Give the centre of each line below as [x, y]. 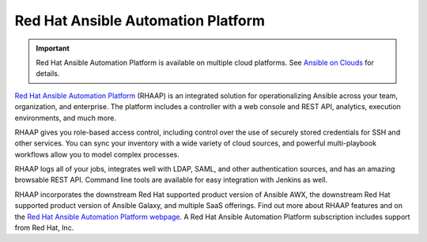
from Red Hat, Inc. [44, 228]
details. [48, 74]
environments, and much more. [65, 118]
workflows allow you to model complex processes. [97, 154]
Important [53, 48]
